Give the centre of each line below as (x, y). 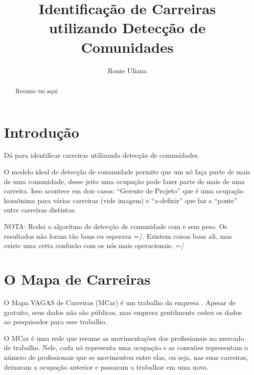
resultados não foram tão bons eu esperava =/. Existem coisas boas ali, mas (118, 236)
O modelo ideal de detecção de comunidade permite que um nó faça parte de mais (127, 172)
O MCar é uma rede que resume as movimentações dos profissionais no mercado (124, 338)
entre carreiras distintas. (40, 210)
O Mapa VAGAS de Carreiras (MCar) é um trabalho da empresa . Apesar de (120, 302)
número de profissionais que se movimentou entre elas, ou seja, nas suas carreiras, (126, 357)
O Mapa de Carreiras (77, 279)
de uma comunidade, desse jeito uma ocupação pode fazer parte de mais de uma (124, 181)
